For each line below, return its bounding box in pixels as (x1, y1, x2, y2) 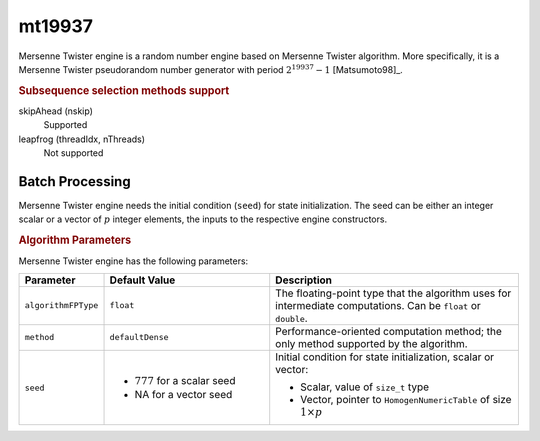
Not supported (43, 147, 104, 159)
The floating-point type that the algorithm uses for (275, 286, 512, 300)
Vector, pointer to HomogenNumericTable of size (300, 392, 512, 406)
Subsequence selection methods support (18, 83, 230, 97)
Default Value (109, 273, 176, 287)
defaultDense (109, 332, 169, 343)
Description (275, 273, 333, 287)
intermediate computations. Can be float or (275, 298, 482, 312)
